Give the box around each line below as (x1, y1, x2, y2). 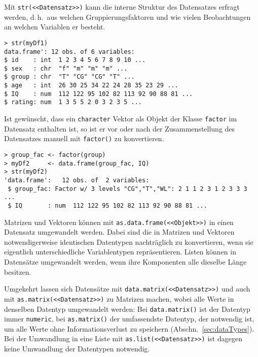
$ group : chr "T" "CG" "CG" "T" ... (4, 73, 135, 81)
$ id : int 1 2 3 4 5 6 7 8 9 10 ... (4, 56, 146, 64)
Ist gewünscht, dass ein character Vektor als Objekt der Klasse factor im (4, 113, 237, 124)
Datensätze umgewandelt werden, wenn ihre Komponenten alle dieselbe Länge (4, 256, 247, 267)
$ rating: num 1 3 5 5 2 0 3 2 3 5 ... (4, 99, 142, 106)
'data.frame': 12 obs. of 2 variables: (4, 176, 150, 184)
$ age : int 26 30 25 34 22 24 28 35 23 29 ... (4, 82, 178, 89)
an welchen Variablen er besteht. (4, 21, 105, 32)
